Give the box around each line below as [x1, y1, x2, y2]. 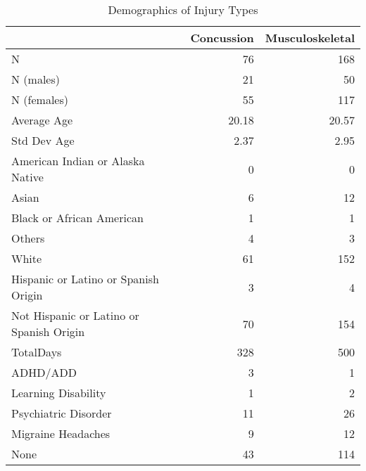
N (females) [11, 91, 68, 108]
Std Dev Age [11, 132, 75, 148]
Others [11, 230, 45, 246]
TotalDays [11, 344, 62, 360]
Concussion [190, 30, 254, 46]
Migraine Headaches [11, 425, 111, 441]
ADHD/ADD [11, 364, 77, 380]
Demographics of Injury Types [108, 1, 258, 18]
